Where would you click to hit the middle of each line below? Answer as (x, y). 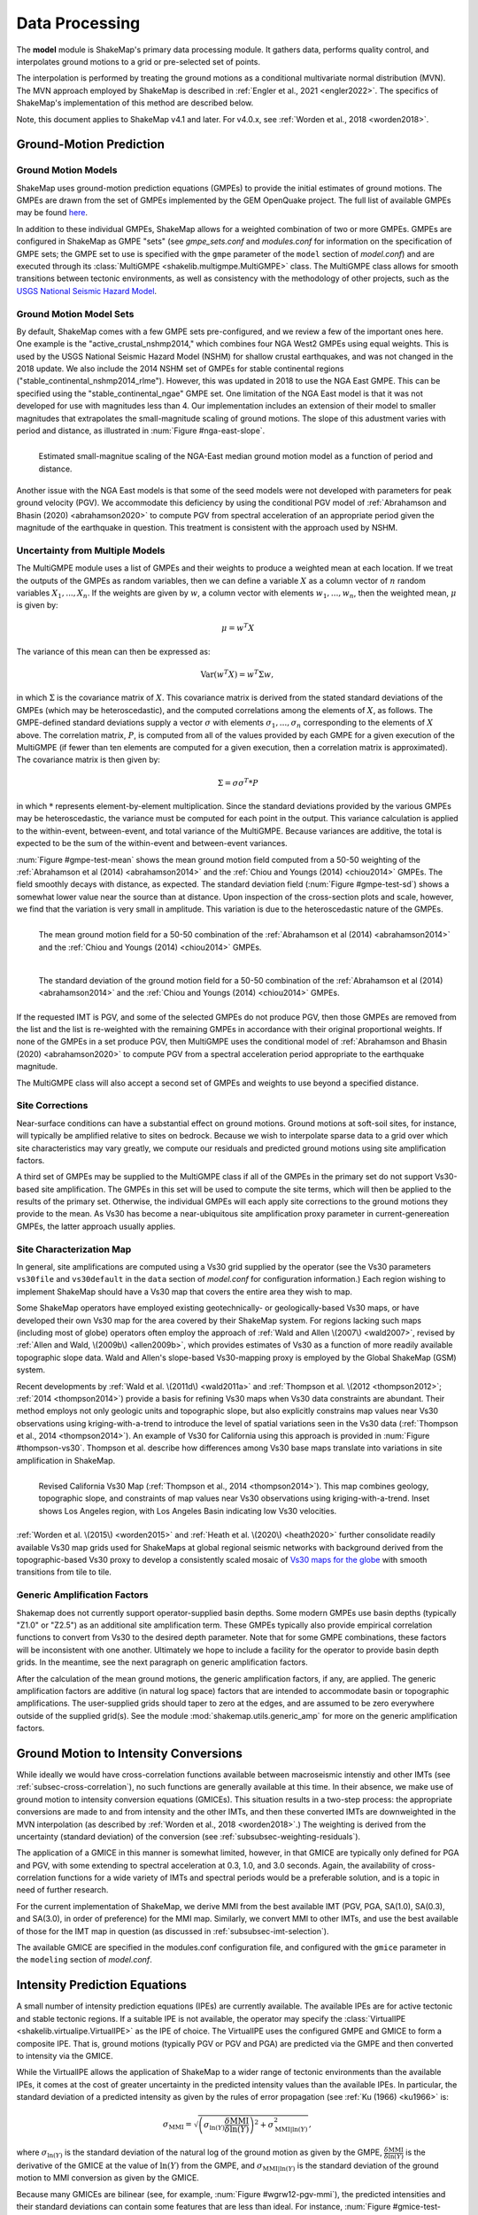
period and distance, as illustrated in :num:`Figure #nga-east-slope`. (141, 431)
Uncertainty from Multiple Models (91, 550)
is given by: (37, 605)
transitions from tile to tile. (64, 1572)
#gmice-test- (417, 2207)
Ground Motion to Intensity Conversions (129, 1753)
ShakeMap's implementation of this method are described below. (135, 103)
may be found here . (52, 213)
